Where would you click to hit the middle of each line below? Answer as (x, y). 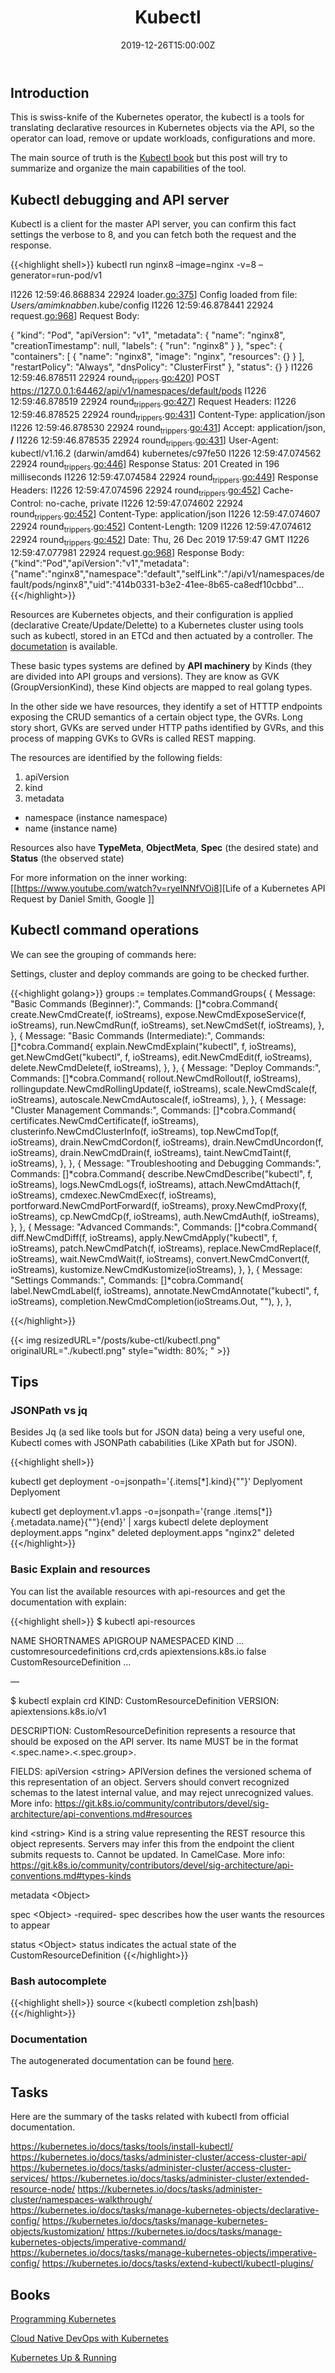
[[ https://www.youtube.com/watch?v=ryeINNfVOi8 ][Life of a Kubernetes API (168, 888)
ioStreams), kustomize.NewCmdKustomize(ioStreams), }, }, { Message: (156, 1269)
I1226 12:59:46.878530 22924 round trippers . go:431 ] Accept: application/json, (168, 428)
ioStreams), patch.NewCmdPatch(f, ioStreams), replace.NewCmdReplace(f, (166, 1248)
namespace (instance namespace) (96, 817)
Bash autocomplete (58, 1981)
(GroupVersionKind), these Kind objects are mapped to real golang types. (161, 687)
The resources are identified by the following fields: (116, 757)
